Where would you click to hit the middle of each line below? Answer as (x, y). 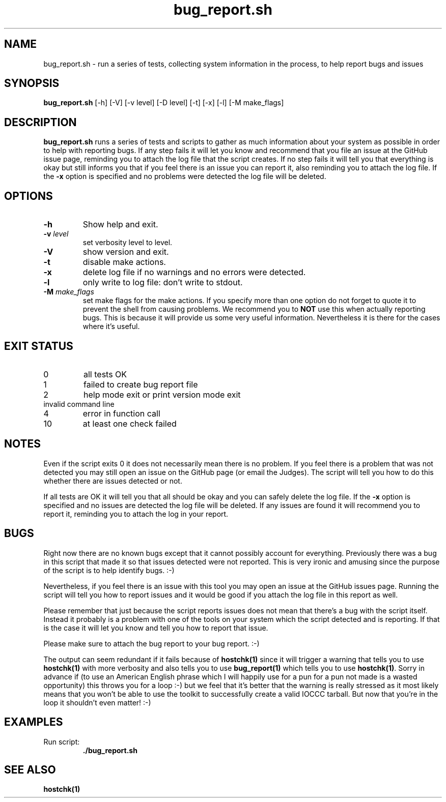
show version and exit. (126, 252)
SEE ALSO (30, 769)
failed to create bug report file (141, 384)
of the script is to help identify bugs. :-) (109, 570)
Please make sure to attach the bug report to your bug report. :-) (151, 643)
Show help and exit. (120, 225)
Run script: (62, 741)
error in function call (121, 413)
